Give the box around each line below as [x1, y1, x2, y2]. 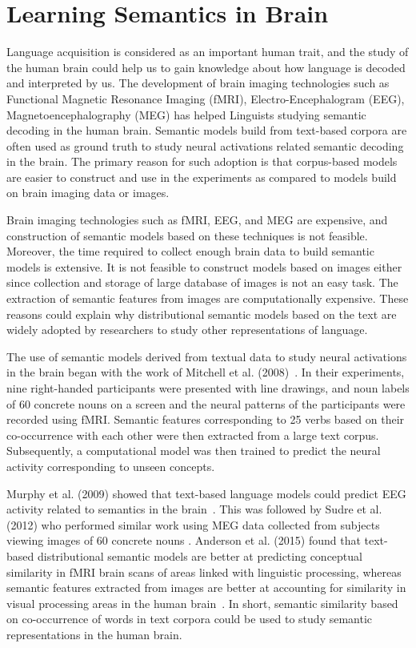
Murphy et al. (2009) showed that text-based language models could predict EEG [6, 485, 406, 501]
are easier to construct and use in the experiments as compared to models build [6, 168, 397, 185]
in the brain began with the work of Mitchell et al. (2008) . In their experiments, [6, 364, 405, 380]
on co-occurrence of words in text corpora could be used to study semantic [6, 610, 373, 627]
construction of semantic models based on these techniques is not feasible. [6, 227, 368, 244]
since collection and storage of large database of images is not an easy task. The [6, 274, 398, 291]
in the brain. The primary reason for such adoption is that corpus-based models [6, 153, 398, 170]
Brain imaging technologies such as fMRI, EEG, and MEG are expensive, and [6, 211, 388, 228]
